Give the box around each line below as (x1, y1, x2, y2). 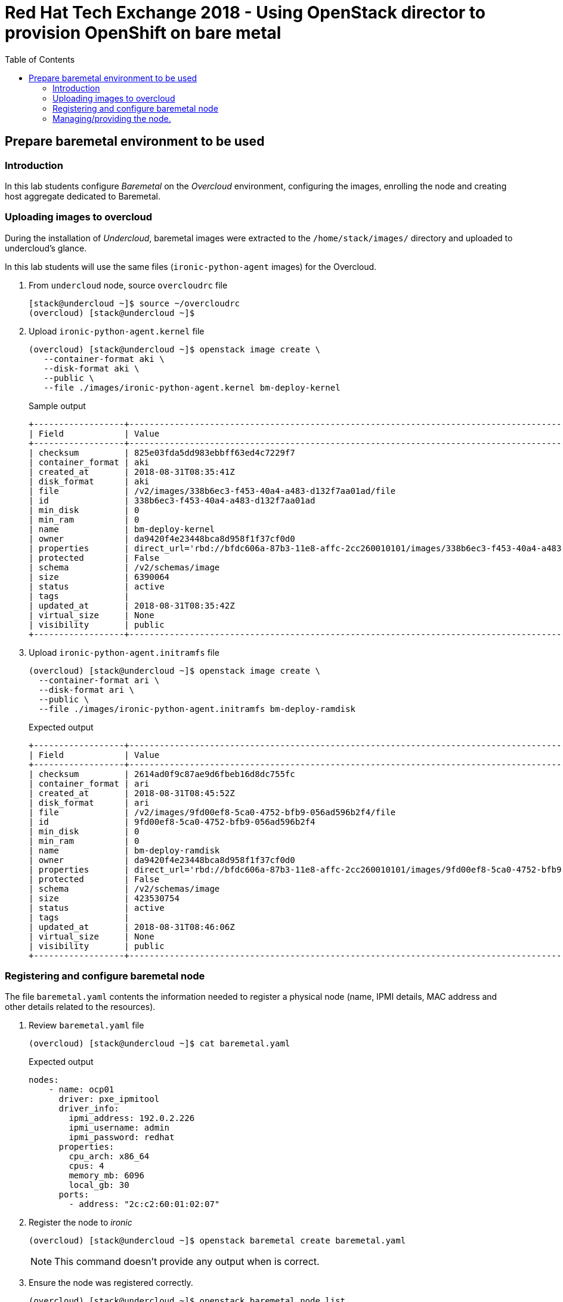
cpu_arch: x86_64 (69, 1151, 150, 1162)
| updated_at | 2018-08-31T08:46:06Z (29, 922, 235, 932)
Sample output (29, 400, 86, 411)
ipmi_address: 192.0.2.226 (69, 1113, 195, 1123)
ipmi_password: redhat (69, 1132, 175, 1143)
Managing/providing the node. (52, 113, 171, 124)
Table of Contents (5, 54, 75, 65)
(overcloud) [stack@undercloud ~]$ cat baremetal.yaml (29, 1039, 290, 1049)
